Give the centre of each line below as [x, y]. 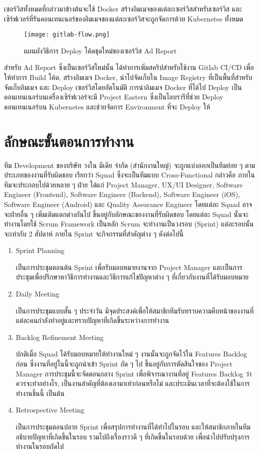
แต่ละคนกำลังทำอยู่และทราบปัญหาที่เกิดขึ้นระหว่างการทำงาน [92, 320]
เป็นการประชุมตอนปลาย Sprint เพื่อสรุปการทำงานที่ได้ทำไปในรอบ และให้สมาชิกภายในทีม [133, 426]
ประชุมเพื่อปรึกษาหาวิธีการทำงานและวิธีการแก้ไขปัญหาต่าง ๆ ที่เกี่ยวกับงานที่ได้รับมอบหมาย [132, 277]
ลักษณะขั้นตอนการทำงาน [69, 141]
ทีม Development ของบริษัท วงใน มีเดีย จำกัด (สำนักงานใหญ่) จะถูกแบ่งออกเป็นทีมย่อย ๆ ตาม [130, 165]
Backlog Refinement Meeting [60, 337]
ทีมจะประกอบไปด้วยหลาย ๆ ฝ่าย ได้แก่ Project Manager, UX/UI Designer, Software [124, 184]
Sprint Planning [40, 250]
